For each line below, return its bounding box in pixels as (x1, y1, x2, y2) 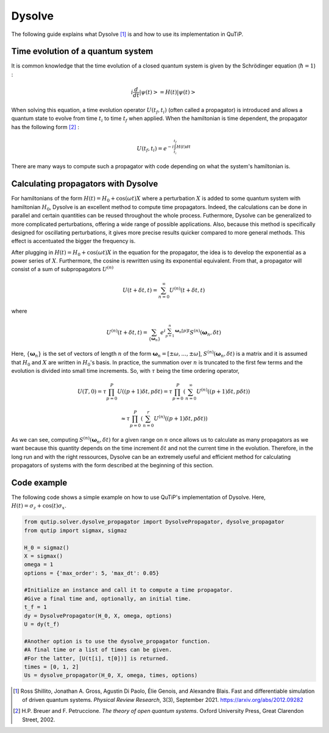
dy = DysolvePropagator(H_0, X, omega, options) (24, 612, 172, 619)
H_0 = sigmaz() (24, 544, 69, 551)
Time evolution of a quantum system (11, 46, 154, 57)
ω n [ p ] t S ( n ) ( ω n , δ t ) (174, 327, 222, 338)
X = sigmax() (24, 552, 63, 559)
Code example (11, 477, 68, 487)
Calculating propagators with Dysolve (11, 179, 158, 189)
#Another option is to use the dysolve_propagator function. (24, 637, 211, 645)
